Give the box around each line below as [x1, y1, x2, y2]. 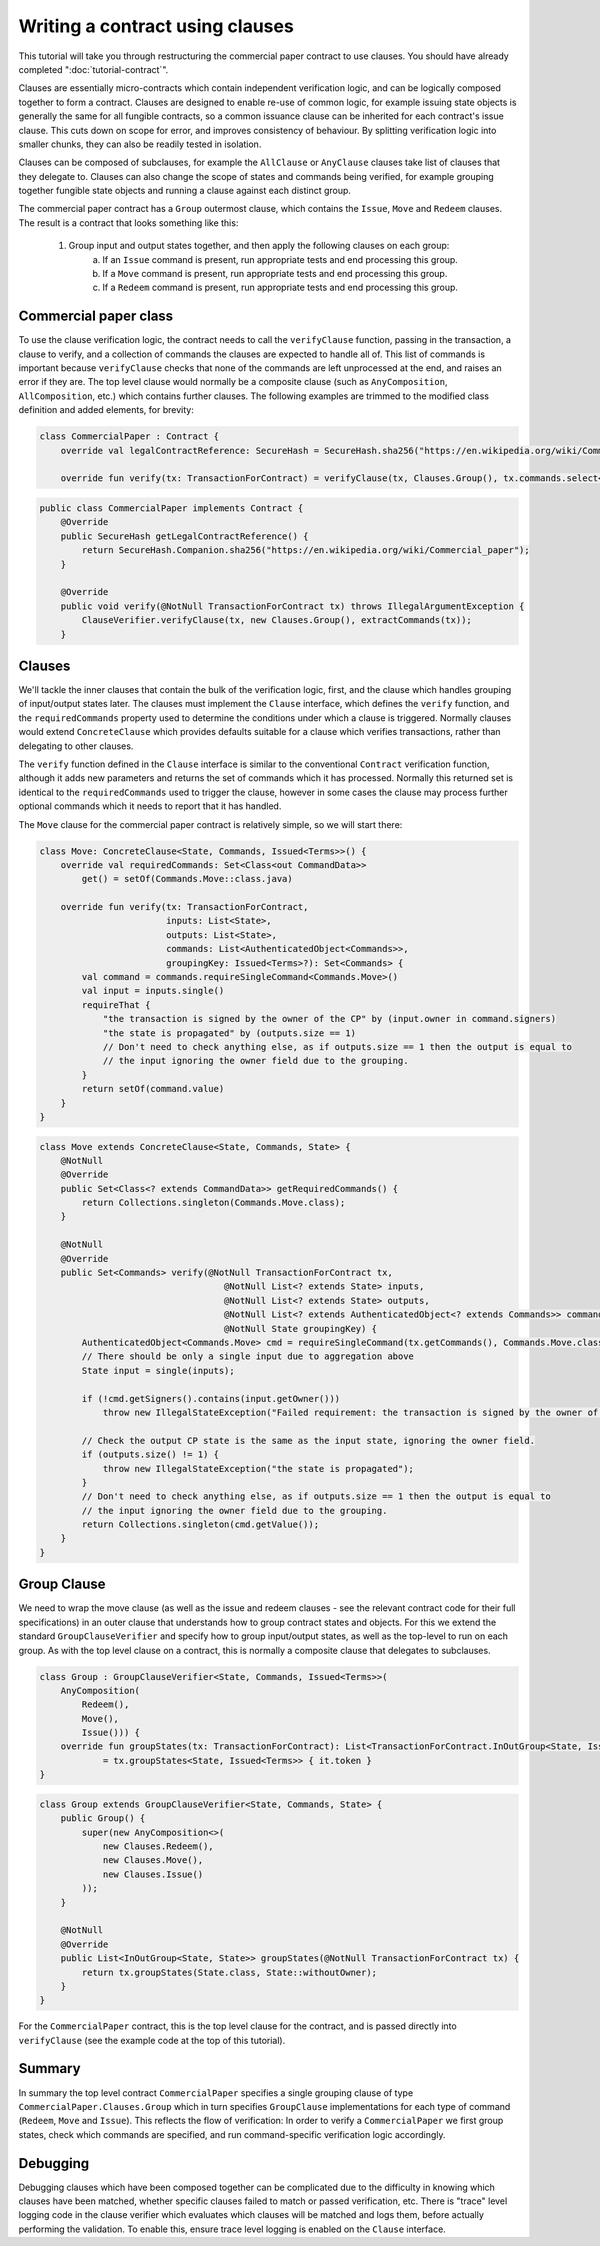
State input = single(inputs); [81, 1365, 235, 1376]
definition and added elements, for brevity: [18, 404, 194, 416]
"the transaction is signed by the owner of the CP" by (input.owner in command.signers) [102, 1013, 557, 1025]
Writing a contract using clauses [18, 15, 294, 37]
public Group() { [60, 1813, 146, 1824]
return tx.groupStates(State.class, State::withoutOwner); [81, 1966, 378, 1978]
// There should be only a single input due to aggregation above [81, 1351, 415, 1362]
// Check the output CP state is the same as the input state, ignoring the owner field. [81, 1435, 535, 1446]
